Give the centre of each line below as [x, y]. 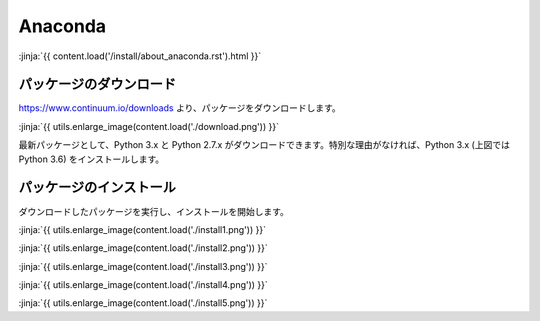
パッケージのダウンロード [97, 84]
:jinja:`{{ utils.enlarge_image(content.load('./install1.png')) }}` [142, 229]
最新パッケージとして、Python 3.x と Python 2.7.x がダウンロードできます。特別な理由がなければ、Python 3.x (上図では [264, 145]
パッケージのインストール [97, 187]
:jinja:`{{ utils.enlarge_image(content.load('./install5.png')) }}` [143, 303]
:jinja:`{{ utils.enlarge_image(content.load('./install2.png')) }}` [143, 248]
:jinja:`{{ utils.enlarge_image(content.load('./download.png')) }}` [149, 126]
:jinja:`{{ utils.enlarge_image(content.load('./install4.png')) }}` [143, 285]
